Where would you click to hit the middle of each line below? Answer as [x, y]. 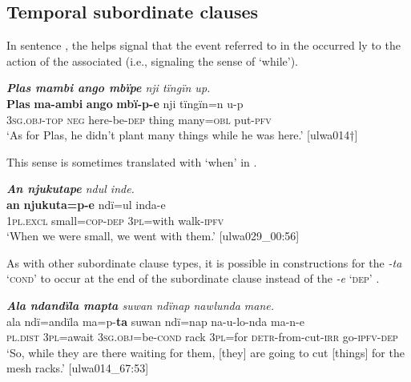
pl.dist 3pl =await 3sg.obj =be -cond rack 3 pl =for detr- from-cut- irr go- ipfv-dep [202, 337]
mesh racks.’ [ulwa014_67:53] [78, 368]
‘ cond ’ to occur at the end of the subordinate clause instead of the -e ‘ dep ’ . [193, 278]
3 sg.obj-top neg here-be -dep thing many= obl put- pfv [139, 119]
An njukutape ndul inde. [71, 189]
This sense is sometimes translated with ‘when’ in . [132, 161]
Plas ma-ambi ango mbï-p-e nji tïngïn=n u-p [125, 103]
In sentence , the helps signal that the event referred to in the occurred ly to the [203, 45]
